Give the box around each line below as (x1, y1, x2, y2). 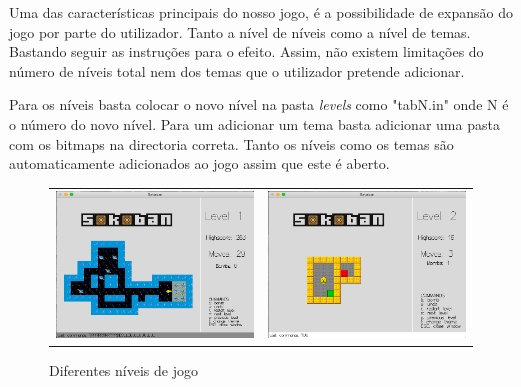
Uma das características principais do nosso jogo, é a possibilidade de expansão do (9, 2, 514, 22)
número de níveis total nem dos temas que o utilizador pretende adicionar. (9, 60, 465, 81)
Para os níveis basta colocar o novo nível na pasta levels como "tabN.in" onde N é (9, 94, 509, 115)
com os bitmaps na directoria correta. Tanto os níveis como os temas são (9, 133, 454, 154)
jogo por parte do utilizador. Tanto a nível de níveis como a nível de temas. (9, 21, 471, 42)
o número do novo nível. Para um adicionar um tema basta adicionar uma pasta (9, 113, 500, 134)
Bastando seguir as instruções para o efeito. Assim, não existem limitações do (9, 41, 484, 62)
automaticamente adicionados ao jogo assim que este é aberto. (9, 153, 390, 174)
